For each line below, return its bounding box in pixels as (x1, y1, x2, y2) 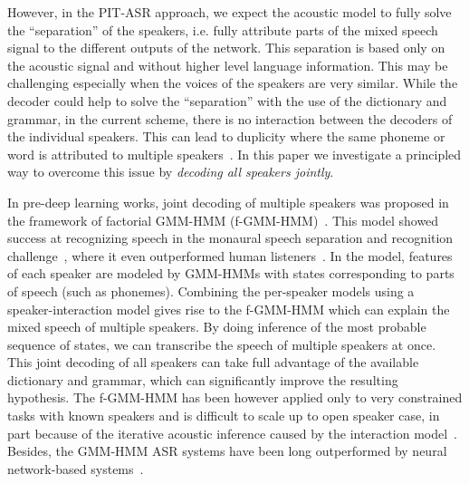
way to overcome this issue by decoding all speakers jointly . (7, 162, 334, 181)
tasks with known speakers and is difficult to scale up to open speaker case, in (7, 406, 440, 425)
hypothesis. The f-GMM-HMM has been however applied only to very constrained (7, 388, 463, 407)
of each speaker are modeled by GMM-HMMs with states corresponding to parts (7, 264, 455, 283)
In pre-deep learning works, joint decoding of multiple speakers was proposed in (7, 192, 449, 211)
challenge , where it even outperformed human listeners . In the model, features (7, 246, 453, 265)
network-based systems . (7, 459, 144, 478)
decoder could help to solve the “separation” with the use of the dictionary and (7, 91, 447, 110)
